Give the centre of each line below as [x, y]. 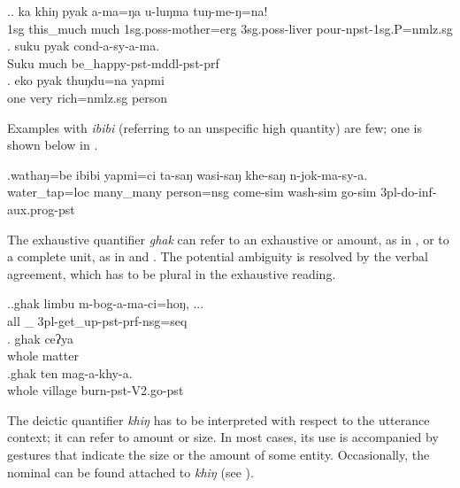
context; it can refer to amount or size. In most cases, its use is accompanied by [223, 437]
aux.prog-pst [41, 209]
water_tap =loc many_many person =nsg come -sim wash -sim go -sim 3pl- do [211, 192]
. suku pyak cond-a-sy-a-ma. [84, 46]
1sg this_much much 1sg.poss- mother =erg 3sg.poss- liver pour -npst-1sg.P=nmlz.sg [230, 28]
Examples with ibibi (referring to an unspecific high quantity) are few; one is [215, 127]
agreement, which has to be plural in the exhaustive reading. [172, 273]
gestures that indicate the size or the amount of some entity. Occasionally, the [218, 455]
